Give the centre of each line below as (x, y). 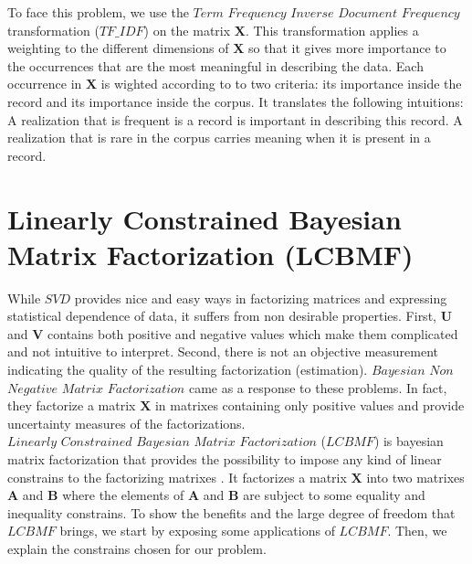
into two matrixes (415, 477)
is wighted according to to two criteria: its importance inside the (281, 84)
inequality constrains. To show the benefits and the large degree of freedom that (231, 512)
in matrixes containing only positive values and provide (309, 405)
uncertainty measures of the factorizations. (126, 423)
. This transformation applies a (332, 30)
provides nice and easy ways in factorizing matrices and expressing (261, 298)
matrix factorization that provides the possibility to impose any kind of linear (225, 459)
